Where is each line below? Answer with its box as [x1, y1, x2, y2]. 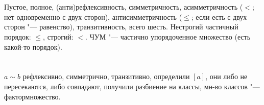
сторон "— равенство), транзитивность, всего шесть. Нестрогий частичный [4, 21, 238, 32]
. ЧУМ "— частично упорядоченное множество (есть [85, 31, 251, 42]
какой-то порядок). [4, 41, 62, 52]
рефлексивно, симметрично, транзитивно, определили [22, 71, 190, 82]
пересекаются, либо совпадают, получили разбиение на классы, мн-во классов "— [4, 81, 260, 91]
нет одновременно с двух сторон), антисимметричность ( [4, 11, 182, 22]
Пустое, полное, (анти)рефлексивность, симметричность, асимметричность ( [4, 2, 243, 12]
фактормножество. [4, 91, 61, 101]
